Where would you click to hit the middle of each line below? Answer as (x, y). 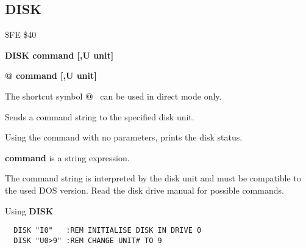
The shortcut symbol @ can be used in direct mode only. (113, 96)
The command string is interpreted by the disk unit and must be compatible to (153, 178)
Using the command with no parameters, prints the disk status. (124, 137)
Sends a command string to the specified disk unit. (100, 116)
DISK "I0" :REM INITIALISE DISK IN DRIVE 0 (108, 231)
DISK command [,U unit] (59, 55)
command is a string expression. (67, 157)
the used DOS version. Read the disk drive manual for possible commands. (144, 190)
